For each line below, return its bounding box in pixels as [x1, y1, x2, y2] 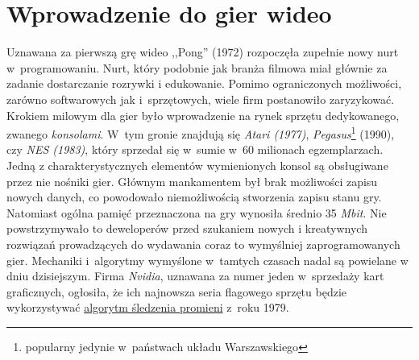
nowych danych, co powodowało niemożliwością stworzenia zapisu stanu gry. [6, 188, 382, 205]
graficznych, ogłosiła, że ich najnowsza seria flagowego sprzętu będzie [6, 283, 347, 300]
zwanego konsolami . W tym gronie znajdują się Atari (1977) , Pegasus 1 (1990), [6, 123, 395, 142]
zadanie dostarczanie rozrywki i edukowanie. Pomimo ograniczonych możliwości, [6, 75, 402, 92]
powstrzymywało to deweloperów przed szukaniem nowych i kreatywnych [6, 220, 367, 237]
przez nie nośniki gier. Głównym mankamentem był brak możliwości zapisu [6, 172, 378, 189]
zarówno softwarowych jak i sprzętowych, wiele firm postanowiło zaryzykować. [6, 90, 395, 107]
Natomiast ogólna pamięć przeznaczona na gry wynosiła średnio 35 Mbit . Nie [6, 204, 387, 221]
